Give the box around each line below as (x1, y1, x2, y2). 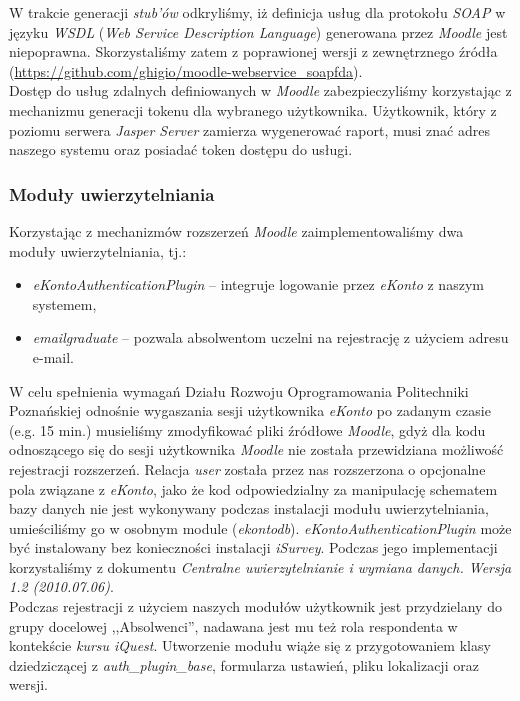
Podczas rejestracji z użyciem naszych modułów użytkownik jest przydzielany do (9, 596, 502, 617)
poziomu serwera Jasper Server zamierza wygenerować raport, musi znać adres (9, 119, 490, 140)
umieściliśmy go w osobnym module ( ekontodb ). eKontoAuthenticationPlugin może (9, 517, 512, 538)
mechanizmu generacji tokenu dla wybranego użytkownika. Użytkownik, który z (9, 99, 497, 120)
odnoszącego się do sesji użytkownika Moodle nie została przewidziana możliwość (9, 439, 504, 460)
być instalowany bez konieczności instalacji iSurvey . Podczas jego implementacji (9, 537, 498, 558)
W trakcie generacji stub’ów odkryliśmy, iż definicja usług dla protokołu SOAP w (9, 2, 506, 22)
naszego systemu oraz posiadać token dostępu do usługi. (9, 139, 353, 160)
